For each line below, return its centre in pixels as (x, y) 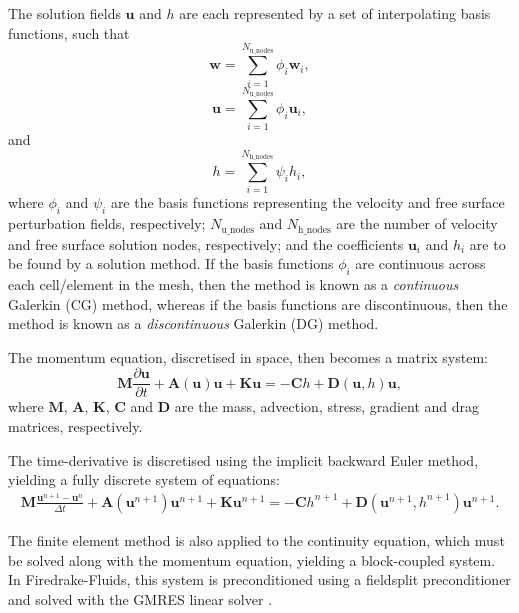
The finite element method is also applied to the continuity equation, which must (256, 539)
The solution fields (64, 13)
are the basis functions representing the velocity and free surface (307, 202)
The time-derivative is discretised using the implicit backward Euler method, (243, 459)
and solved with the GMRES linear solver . (140, 598)
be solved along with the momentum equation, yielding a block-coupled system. (252, 559)
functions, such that (69, 32)
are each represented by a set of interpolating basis (335, 13)
